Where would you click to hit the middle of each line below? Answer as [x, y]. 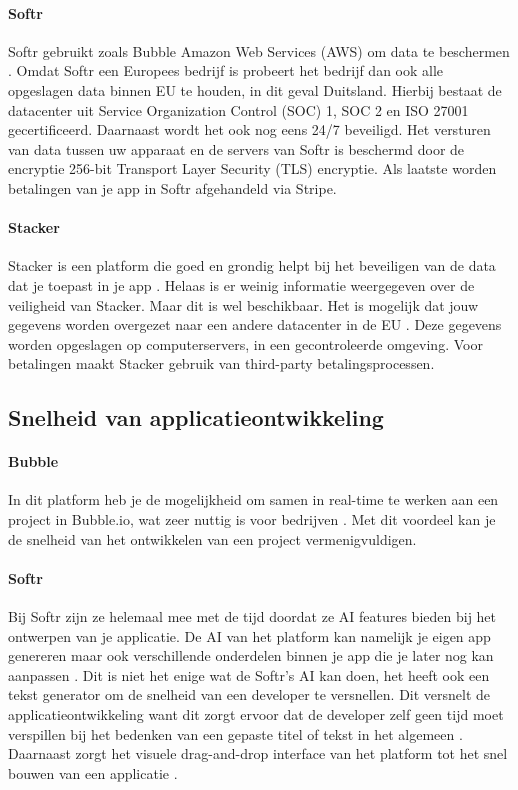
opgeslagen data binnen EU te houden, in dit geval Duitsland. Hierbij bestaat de [255, 89]
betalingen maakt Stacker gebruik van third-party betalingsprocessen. [221, 363]
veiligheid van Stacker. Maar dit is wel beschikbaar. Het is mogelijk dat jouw [243, 304]
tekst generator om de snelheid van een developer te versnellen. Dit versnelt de [249, 694]
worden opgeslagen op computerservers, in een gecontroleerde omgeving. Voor [245, 343]
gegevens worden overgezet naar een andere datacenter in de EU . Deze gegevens [255, 324]
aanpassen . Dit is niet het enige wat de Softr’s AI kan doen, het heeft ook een [249, 674]
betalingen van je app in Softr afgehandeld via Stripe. [172, 187]
